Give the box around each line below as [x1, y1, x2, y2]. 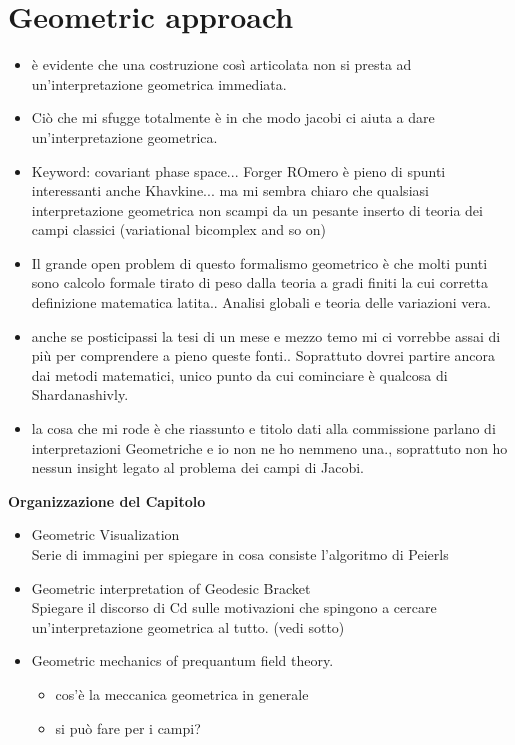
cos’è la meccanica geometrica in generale [55, 683, 309, 704]
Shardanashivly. [31, 384, 129, 405]
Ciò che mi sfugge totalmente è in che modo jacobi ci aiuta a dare [31, 107, 435, 128]
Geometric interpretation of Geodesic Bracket [31, 577, 311, 598]
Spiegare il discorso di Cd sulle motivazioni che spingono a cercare [31, 597, 437, 618]
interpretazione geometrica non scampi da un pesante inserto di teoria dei [31, 199, 483, 220]
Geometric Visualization [31, 524, 180, 545]
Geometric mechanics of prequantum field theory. [31, 650, 334, 671]
